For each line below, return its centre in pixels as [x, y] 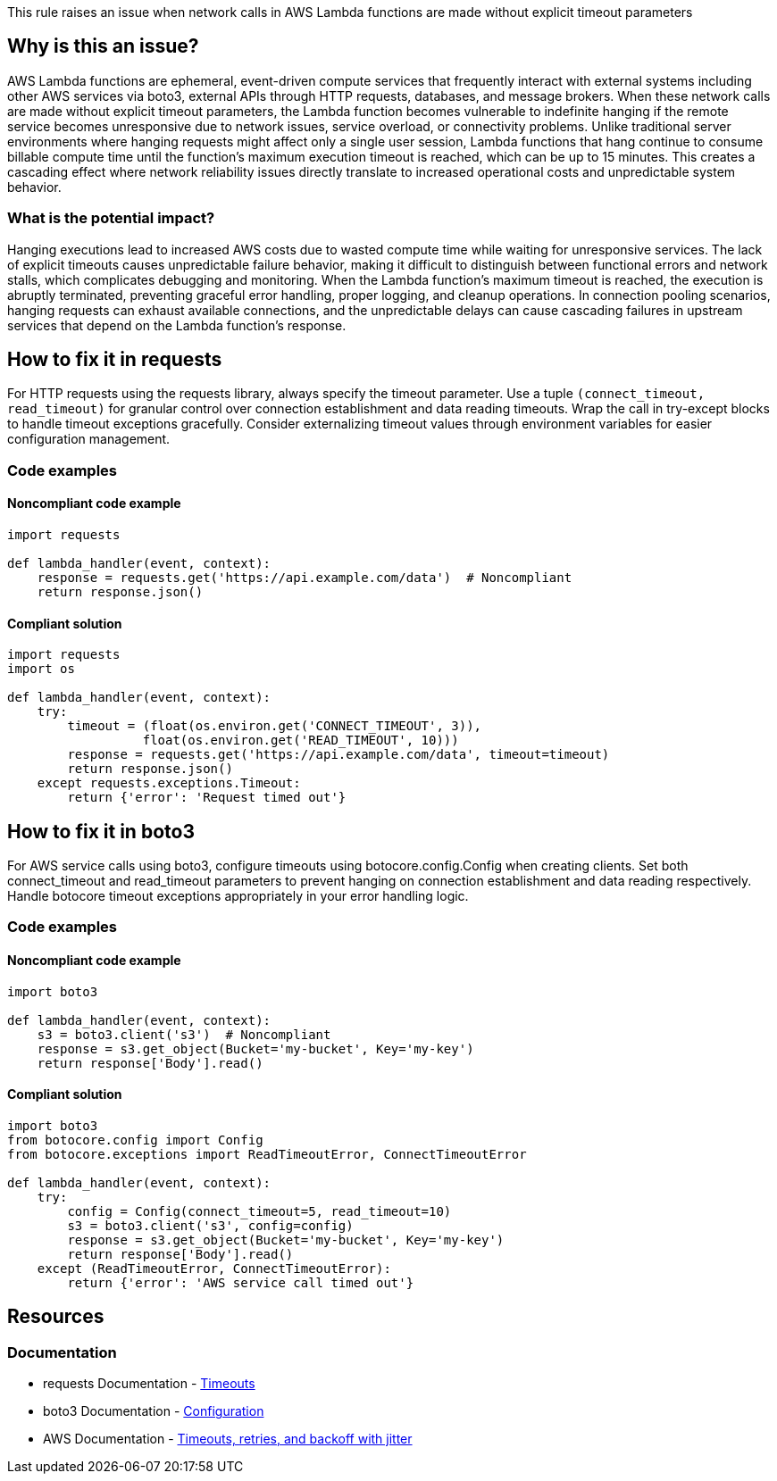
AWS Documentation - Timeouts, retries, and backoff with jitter [228, 1439]
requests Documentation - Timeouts [149, 1384]
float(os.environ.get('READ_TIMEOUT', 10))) [301, 740]
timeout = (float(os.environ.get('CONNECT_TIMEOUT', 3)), [275, 726]
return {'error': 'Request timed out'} [207, 798]
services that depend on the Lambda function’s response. [177, 325]
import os [41, 669]
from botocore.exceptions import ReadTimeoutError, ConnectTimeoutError [267, 1154]
